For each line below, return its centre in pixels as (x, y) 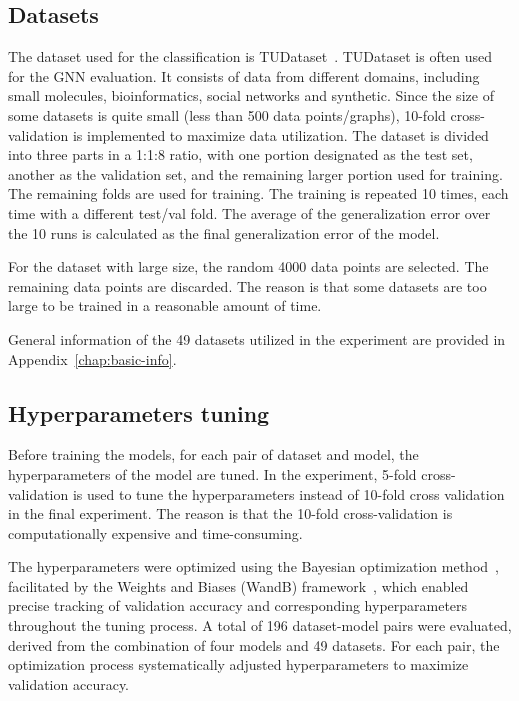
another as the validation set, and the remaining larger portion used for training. (255, 173)
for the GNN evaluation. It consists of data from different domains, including (244, 75)
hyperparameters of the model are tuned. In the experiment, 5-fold (212, 473)
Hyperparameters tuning (139, 412)
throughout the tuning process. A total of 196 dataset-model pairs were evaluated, (260, 625)
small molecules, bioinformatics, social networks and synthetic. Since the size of (251, 95)
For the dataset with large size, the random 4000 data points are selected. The (248, 266)
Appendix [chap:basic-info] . (92, 358)
